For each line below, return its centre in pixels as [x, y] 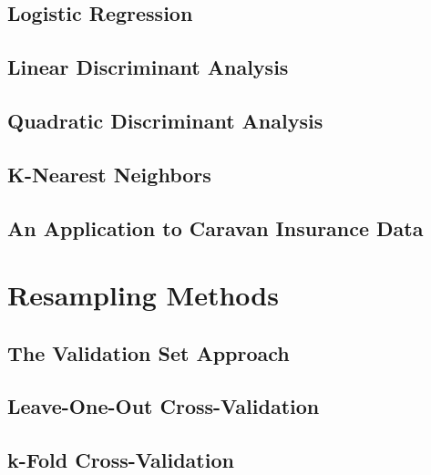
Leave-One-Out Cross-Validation [164, 406]
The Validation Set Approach [149, 352]
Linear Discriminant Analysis [148, 67]
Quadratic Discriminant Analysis [165, 120]
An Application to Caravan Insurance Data [215, 227]
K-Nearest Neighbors [109, 174]
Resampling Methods [143, 295]
